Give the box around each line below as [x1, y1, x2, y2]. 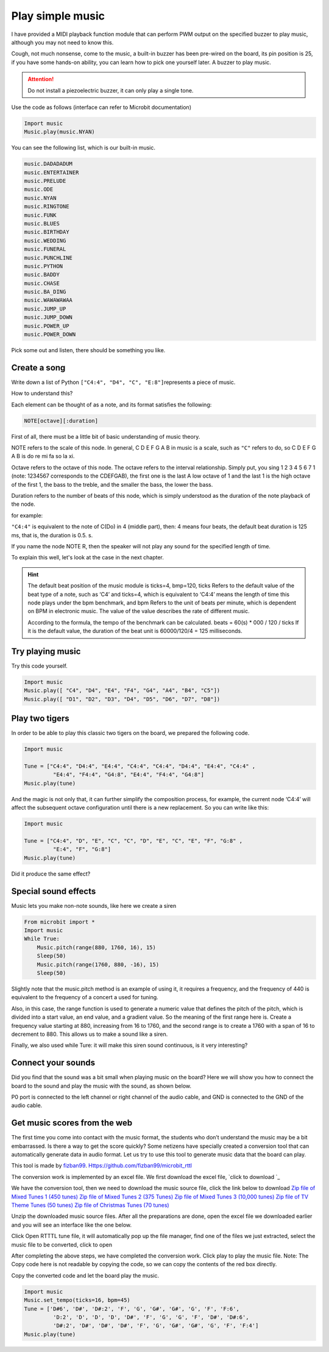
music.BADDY [24, 271, 60, 278]
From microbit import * [24, 918, 96, 926]
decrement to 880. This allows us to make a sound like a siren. [11, 1030, 168, 1038]
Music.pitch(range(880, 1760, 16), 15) [37, 944, 157, 950]
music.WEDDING [24, 237, 66, 244]
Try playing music [11, 646, 81, 656]
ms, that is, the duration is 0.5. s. [11, 531, 93, 539]
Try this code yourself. [11, 662, 68, 670]
